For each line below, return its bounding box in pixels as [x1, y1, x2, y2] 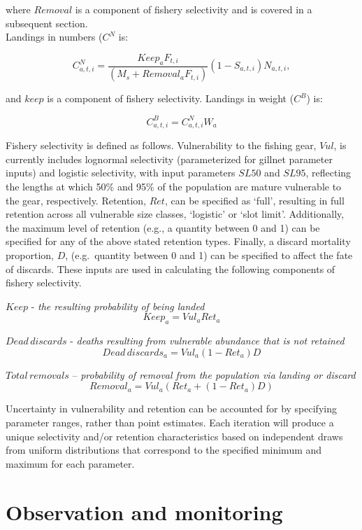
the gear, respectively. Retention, [6, 193, 147, 207]
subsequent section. [6, 15, 88, 30]
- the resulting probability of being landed [31, 298, 205, 313]
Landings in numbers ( [6, 29, 103, 44]
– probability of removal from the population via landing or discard [72, 367, 356, 382]
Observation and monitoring [6, 497, 283, 526]
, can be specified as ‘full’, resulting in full [164, 193, 345, 207]
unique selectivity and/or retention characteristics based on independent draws [6, 428, 343, 443]
